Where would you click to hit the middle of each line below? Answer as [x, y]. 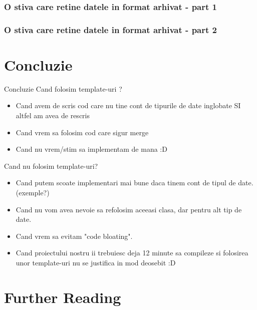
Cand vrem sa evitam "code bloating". [74, 236]
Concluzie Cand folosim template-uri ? [63, 88]
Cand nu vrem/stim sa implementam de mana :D [91, 149]
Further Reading [63, 297]
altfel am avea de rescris [53, 115]
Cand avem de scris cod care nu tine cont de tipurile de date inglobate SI [128, 105]
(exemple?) [33, 192]
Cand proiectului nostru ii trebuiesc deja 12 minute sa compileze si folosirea [132, 253]
